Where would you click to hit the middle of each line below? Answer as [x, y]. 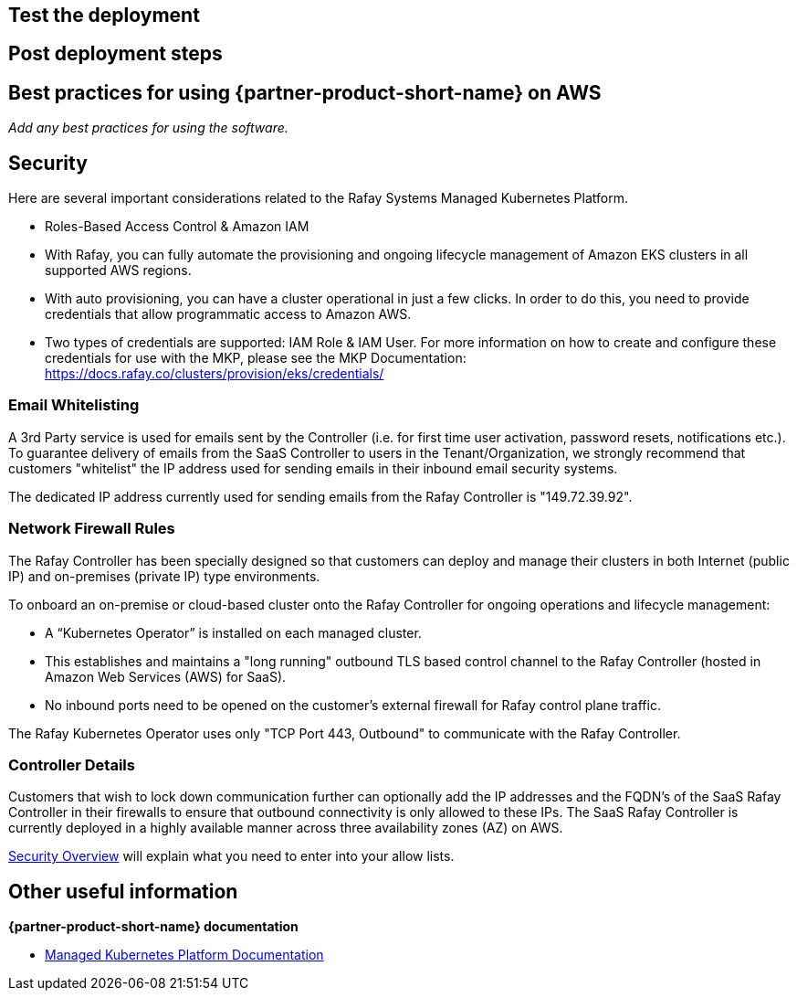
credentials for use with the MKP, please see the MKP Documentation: [256, 358]
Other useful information [123, 891]
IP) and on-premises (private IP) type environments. [164, 576]
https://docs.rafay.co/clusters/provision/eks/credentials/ [215, 374]
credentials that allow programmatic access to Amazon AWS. [228, 314]
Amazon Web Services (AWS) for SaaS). [166, 676]
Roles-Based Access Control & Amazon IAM [177, 227]
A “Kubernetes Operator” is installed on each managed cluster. [233, 632]
